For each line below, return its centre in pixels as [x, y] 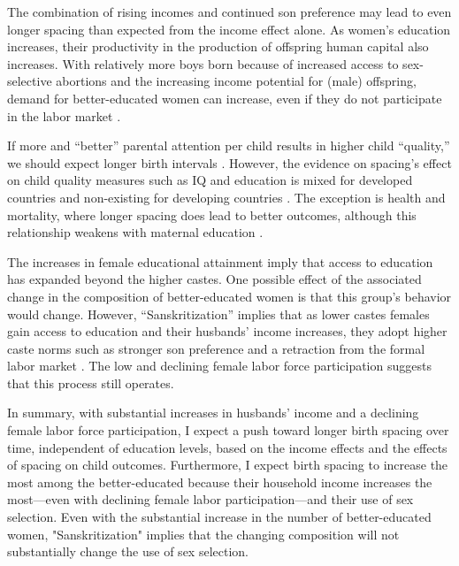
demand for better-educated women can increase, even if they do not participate [225, 98]
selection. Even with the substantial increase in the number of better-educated [219, 517]
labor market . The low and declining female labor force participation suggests [219, 366]
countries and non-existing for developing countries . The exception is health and [226, 197]
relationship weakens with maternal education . [135, 232]
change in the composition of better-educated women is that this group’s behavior [229, 296]
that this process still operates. [91, 382]
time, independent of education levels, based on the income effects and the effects [227, 447]
